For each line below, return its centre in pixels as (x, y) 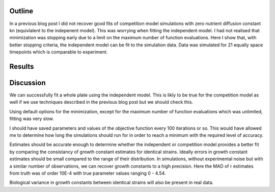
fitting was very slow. (32, 119)
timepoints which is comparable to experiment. (59, 52)
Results (22, 66)
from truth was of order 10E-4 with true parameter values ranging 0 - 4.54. (88, 173)
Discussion (28, 82)
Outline (21, 11)
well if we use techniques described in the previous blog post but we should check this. (101, 102)
